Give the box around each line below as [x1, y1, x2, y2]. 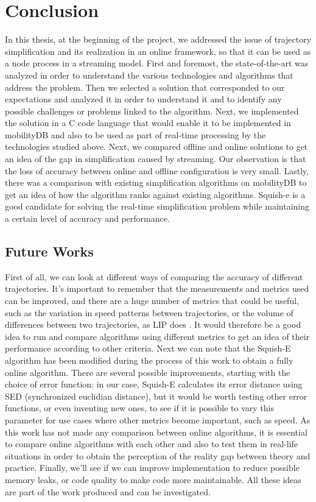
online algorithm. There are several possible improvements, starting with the [5, 366, 290, 378]
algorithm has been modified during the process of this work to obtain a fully [5, 353, 293, 366]
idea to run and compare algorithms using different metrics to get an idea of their [5, 330, 310, 342]
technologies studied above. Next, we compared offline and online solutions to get [5, 140, 308, 153]
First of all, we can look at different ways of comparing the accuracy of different [5, 270, 303, 283]
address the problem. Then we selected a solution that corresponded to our [5, 80, 285, 93]
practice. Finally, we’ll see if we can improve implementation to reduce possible [5, 461, 300, 474]
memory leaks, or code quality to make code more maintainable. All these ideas [5, 473, 301, 486]
